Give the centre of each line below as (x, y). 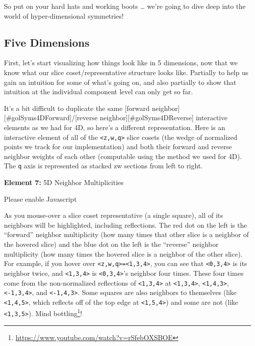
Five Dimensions (47, 42)
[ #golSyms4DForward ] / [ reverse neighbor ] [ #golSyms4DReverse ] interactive (116, 118)
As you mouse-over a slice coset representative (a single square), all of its (114, 215)
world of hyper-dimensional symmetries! (64, 15)
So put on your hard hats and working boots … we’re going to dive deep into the (125, 6)
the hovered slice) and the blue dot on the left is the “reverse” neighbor (111, 244)
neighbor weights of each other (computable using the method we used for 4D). (123, 156)
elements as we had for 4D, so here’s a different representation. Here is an (115, 127)
